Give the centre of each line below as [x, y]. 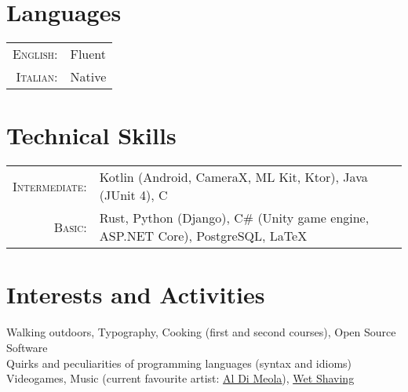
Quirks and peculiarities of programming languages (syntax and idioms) [179, 363]
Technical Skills [91, 135]
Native [88, 77]
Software [27, 347]
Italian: [37, 77]
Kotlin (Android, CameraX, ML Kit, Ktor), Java [233, 177]
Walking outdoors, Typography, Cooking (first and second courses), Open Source [201, 332]
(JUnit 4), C [133, 195]
